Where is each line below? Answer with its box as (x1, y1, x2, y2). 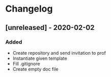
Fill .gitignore (12, 60, 40, 66)
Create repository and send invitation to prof (12, 50, 106, 56)
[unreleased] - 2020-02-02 (5, 23, 95, 32)
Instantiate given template (12, 55, 67, 61)
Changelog (5, 3, 53, 15)
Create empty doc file (12, 66, 59, 72)
